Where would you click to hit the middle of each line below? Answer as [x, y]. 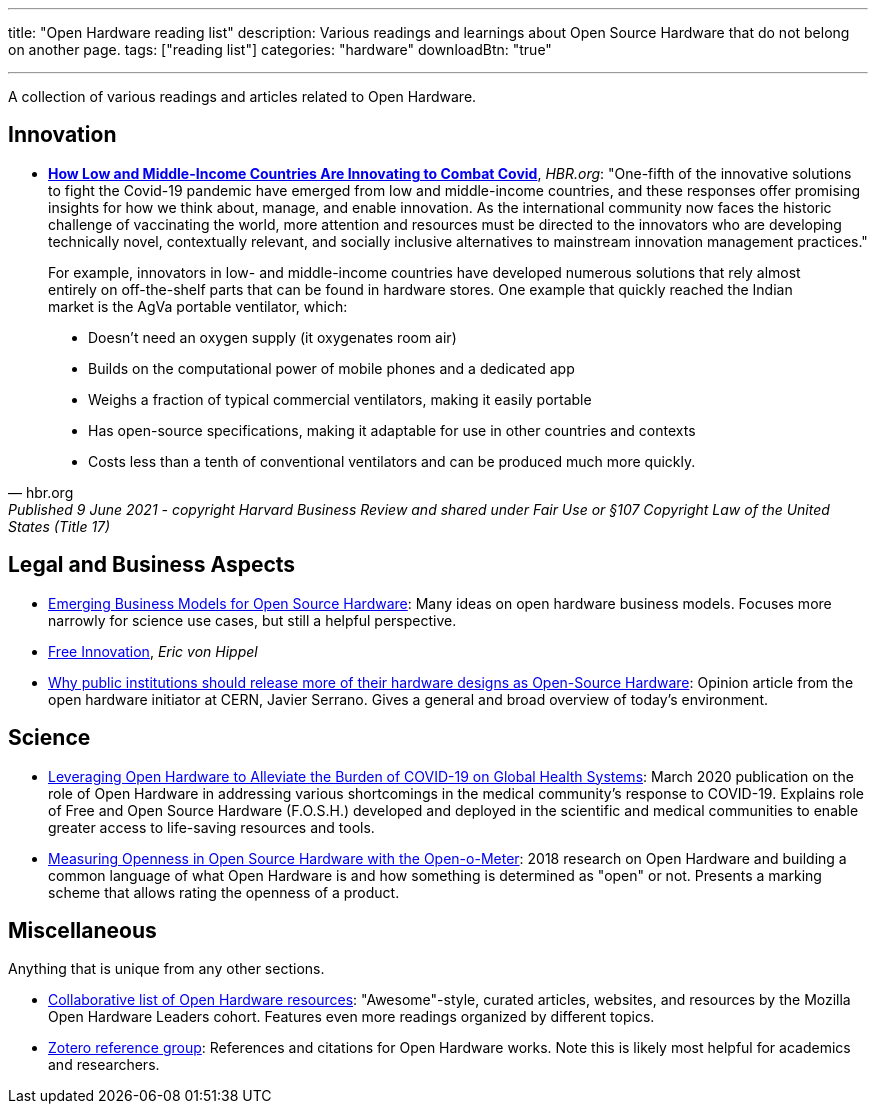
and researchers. [104, 1065]
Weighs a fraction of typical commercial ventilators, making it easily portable [340, 399]
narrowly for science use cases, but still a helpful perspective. [252, 620]
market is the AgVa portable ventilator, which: [198, 306]
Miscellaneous [82, 930]
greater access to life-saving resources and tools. [211, 827]
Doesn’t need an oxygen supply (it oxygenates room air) [272, 337]
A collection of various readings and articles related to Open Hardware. [242, 96]
